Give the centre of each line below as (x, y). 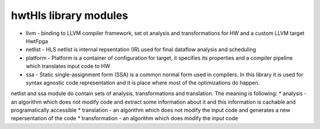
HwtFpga (37, 41)
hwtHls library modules (70, 15)
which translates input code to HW (68, 66)
